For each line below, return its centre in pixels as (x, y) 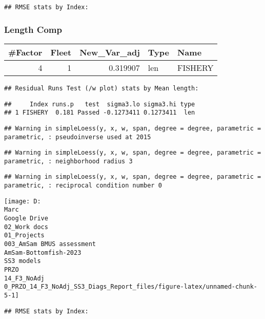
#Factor (25, 52)
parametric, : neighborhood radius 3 (68, 161)
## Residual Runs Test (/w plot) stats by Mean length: (101, 88)
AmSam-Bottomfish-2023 (43, 252)
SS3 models (23, 261)
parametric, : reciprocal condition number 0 (83, 186)
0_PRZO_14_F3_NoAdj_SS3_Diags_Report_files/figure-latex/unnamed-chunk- (131, 287)
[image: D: (23, 201)
